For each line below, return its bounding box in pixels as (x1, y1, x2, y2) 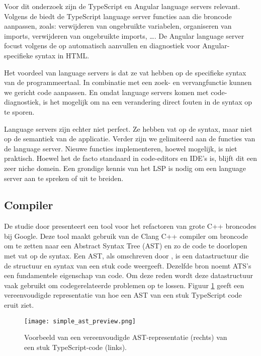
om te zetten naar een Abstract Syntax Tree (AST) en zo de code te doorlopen (4, 240, 247, 251)
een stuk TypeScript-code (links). (24, 341, 127, 352)
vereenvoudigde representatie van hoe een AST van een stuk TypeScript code (4, 290, 242, 300)
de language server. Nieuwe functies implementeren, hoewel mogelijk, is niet (4, 143, 237, 153)
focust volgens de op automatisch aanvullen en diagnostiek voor (4, 40, 200, 51)
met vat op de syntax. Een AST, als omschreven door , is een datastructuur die (4, 250, 249, 261)
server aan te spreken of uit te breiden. (4, 172, 124, 183)
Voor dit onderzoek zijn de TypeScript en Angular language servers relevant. (4, 1, 240, 11)
